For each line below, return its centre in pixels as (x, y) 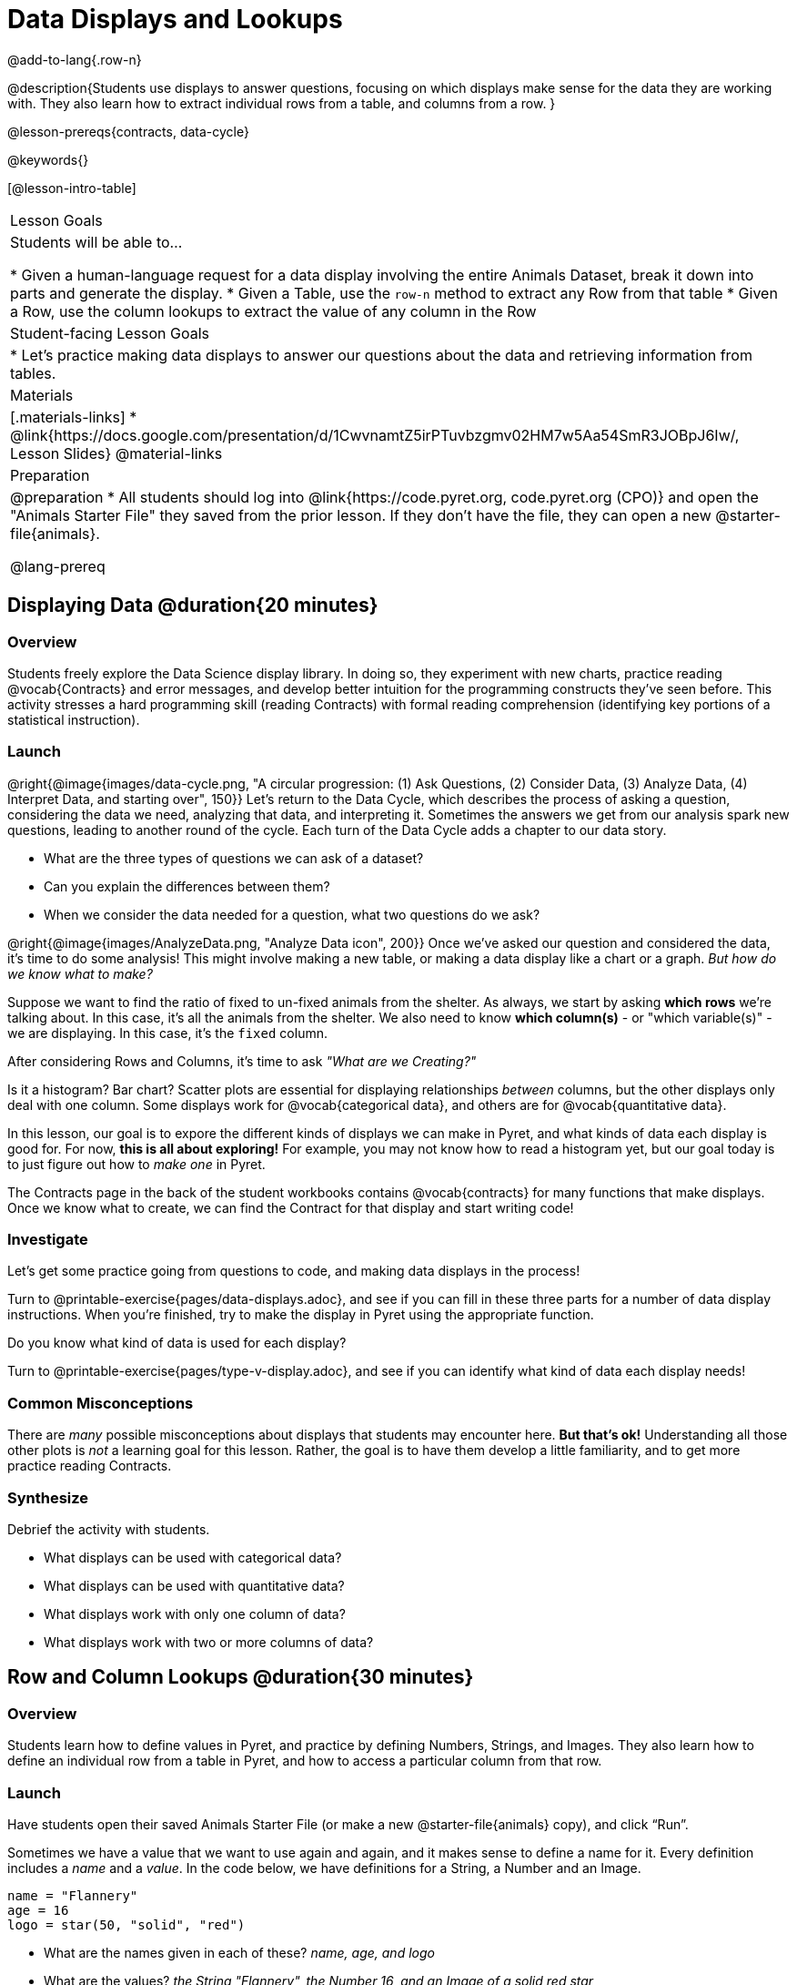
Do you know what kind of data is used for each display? (177, 1343)
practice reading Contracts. (90, 1466)
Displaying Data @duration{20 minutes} (193, 606)
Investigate (48, 1240)
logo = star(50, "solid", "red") (126, 1924)
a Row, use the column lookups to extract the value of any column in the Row (273, 311)
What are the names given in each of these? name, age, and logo (239, 1952)
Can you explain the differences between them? (187, 886)
